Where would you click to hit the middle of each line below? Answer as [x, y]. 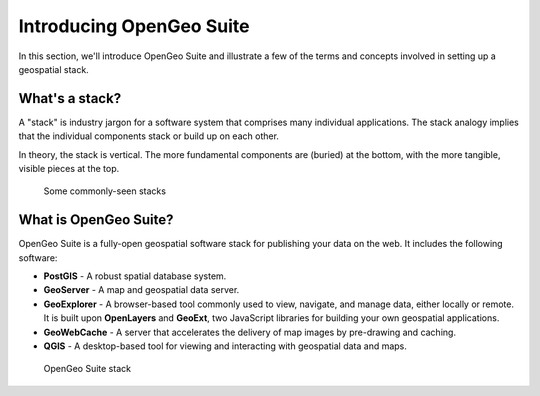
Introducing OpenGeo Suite [134, 26]
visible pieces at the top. [69, 169]
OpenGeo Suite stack [87, 369]
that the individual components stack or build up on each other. [149, 136]
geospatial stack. [53, 69]
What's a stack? [70, 98]
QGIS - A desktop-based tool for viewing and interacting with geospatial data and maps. [225, 346]
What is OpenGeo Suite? [96, 220]
